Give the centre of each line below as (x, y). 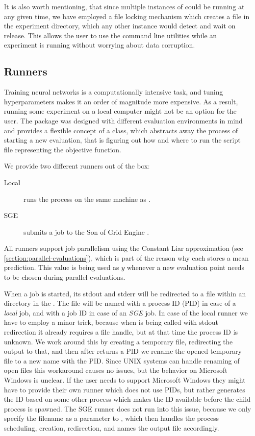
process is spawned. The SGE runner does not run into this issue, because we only (127, 408)
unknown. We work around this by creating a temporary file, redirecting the (118, 341)
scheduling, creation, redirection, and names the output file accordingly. (112, 427)
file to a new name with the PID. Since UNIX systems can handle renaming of (122, 360)
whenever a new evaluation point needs (185, 267)
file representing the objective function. (63, 149)
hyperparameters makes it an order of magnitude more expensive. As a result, (121, 101)
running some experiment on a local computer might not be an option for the (120, 111)
